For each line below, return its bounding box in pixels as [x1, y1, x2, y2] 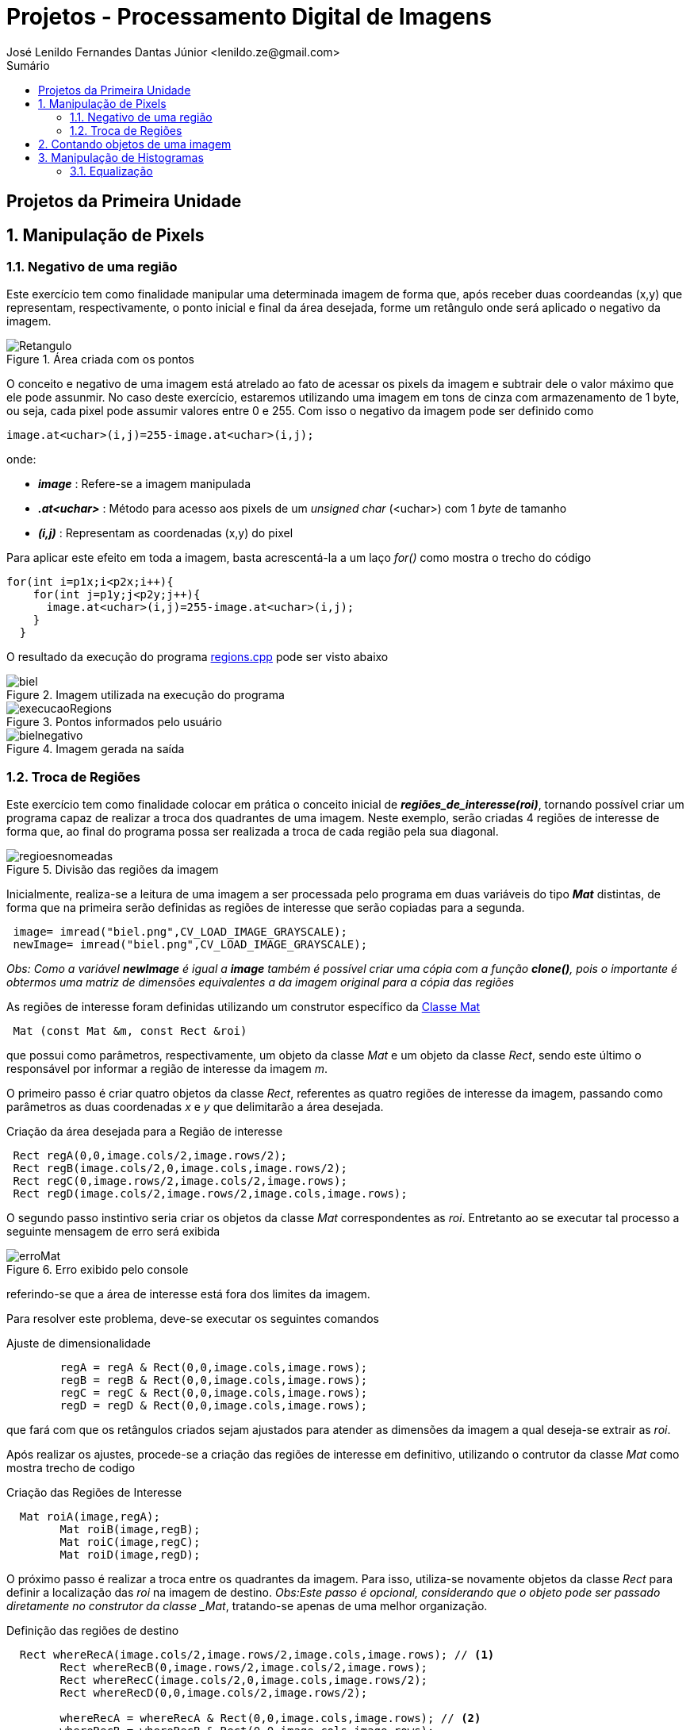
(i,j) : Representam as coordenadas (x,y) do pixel [38, 526, 293, 540]
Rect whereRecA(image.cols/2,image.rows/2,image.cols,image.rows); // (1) [19, 1648, 495, 1662]
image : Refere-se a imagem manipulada [38, 477, 251, 491]
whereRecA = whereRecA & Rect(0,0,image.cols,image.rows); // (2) [59, 1712, 481, 1725]
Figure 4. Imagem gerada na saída [6, 742, 185, 756]
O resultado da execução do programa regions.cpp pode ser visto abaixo [6, 650, 389, 664]
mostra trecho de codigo [6, 1461, 136, 1475]
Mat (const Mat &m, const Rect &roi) [13, 1025, 247, 1038]
